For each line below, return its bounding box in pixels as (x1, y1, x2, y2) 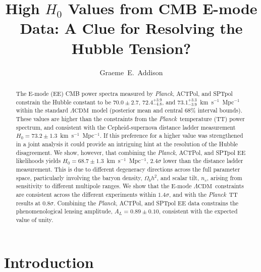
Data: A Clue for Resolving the (20, 18, 243, 38)
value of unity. (16, 215, 54, 224)
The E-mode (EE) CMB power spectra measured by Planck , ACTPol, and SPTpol (16, 89, 233, 97)
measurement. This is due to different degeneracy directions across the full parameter (16, 165, 240, 173)
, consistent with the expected (159, 207, 238, 215)
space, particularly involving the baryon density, (16, 173, 142, 182)
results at (16, 198, 41, 207)
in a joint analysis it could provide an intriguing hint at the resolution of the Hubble (16, 139, 238, 148)
